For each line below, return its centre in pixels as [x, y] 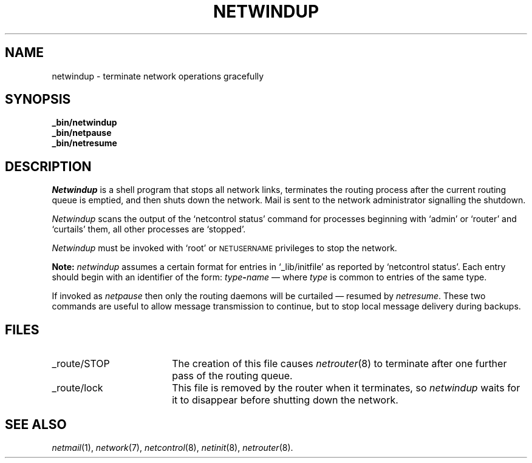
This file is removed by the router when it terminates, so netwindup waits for [346, 388]
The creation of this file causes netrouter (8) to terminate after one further [339, 364]
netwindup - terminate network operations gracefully [158, 76]
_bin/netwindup [84, 123]
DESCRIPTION [48, 166]
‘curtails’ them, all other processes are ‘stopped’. [149, 229]
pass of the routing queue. [232, 376]
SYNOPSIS [38, 100]
